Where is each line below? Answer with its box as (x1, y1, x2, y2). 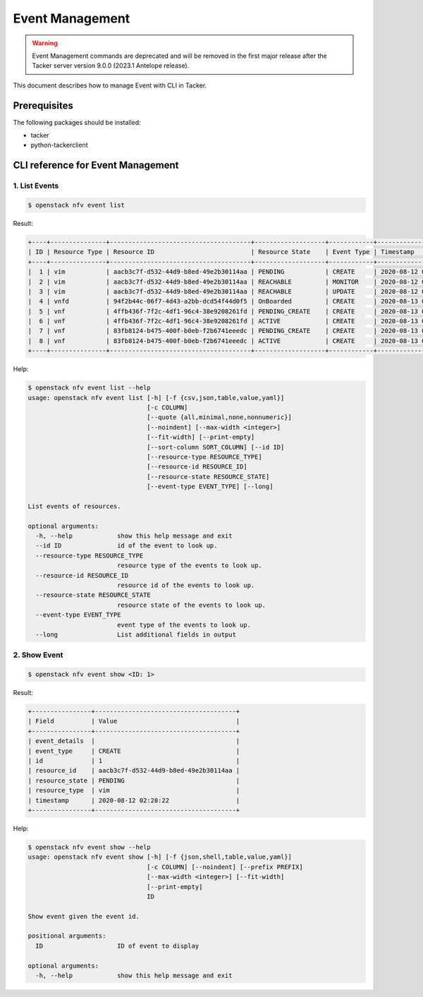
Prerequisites (13, 99, 73, 111)
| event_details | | (27, 737, 240, 745)
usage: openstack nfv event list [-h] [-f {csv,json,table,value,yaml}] (27, 394, 285, 401)
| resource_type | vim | (27, 787, 240, 794)
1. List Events (13, 181, 59, 191)
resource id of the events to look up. (116, 581, 255, 589)
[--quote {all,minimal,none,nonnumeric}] (147, 413, 293, 421)
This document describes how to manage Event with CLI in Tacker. (13, 81, 207, 90)
